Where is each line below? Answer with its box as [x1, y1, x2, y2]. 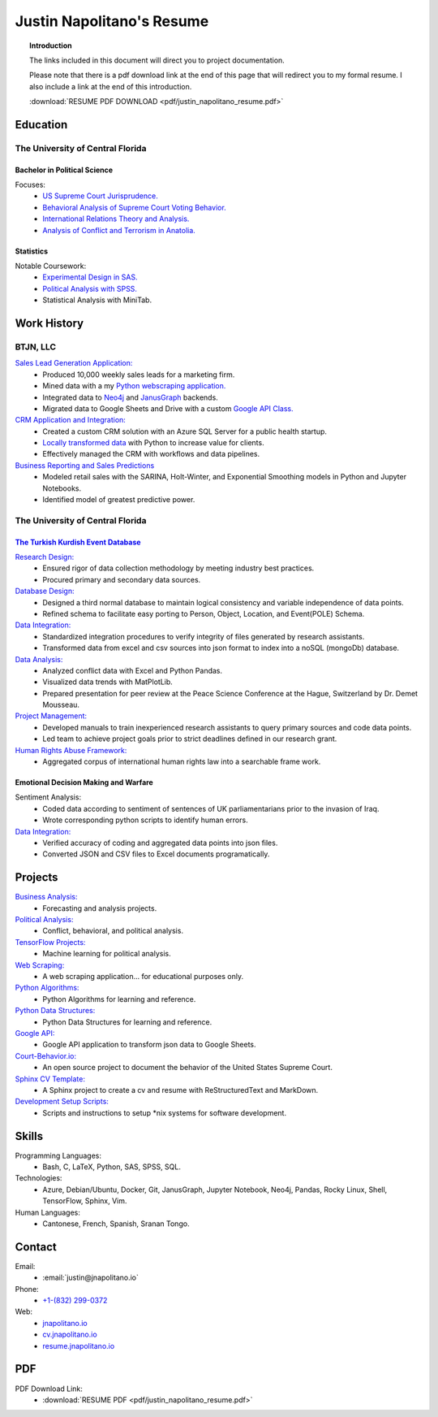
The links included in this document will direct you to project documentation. [29, 55, 286, 65]
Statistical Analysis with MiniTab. [42, 295, 152, 305]
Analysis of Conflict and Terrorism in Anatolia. [42, 225, 196, 235]
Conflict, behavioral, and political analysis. [42, 926, 184, 936]
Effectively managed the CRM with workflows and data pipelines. [42, 449, 260, 459]
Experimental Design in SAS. [42, 272, 138, 282]
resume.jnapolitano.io [42, 1341, 115, 1350]
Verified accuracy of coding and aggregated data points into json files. [42, 838, 278, 847]
